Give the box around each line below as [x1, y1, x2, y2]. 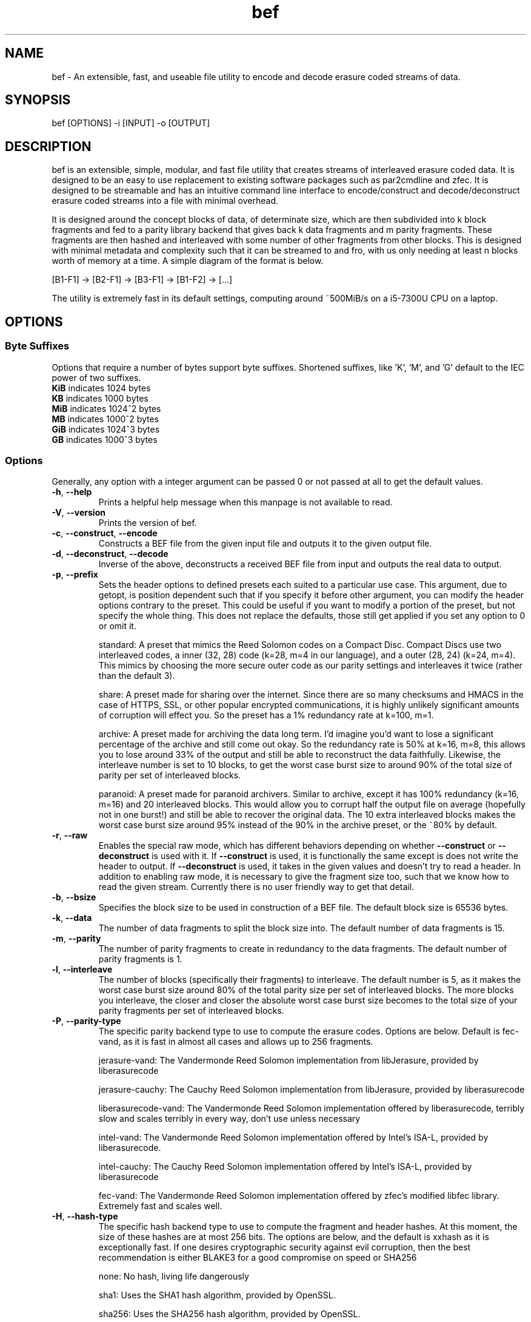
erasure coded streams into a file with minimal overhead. [52, 195, 279, 206]
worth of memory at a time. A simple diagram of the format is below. [52, 255, 324, 266]
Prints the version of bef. [98, 518, 197, 528]
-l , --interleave [52, 964, 113, 975]
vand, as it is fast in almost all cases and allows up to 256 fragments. [98, 1036, 373, 1047]
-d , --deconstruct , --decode [52, 548, 169, 559]
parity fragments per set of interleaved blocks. [98, 1005, 284, 1016]
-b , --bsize [52, 892, 96, 903]
